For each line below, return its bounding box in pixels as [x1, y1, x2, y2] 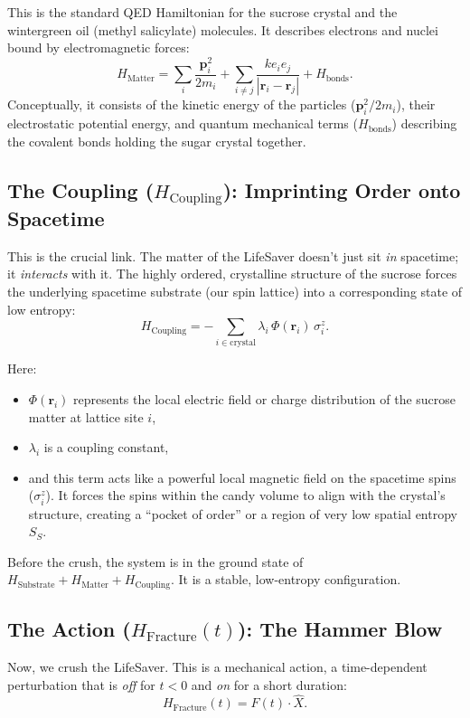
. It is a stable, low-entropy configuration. [170, 570, 401, 589]
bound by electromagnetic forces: [7, 38, 190, 57]
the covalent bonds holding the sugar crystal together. [7, 131, 306, 150]
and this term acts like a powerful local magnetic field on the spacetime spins [28, 468, 456, 487]
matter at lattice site [28, 407, 144, 426]
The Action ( [7, 615, 131, 643]
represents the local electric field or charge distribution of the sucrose [73, 390, 456, 409]
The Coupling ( [7, 175, 155, 203]
